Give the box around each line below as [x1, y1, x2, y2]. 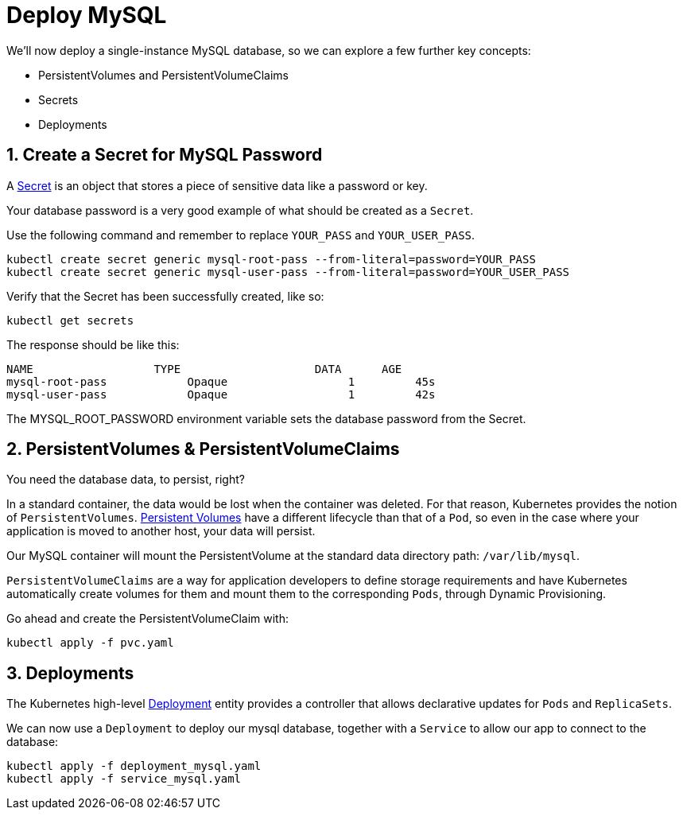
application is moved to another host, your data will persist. [6, 524, 316, 538]
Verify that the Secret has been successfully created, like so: [6, 289, 324, 303]
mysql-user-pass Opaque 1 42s [6, 387, 436, 401]
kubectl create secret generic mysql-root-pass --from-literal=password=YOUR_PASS [6, 252, 536, 266]
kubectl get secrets [6, 313, 134, 327]
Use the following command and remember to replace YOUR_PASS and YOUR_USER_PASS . [6, 227, 475, 242]
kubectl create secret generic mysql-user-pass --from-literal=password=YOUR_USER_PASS [6, 265, 570, 278]
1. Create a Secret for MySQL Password [6, 145, 323, 165]
